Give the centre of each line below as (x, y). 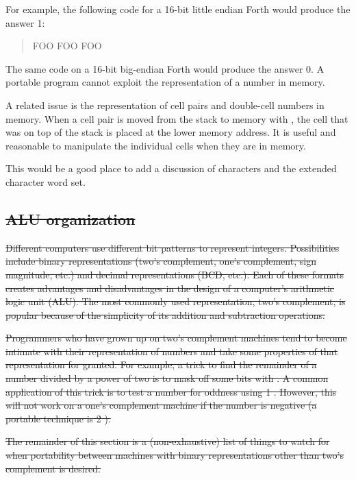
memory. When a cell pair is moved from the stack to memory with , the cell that (177, 118)
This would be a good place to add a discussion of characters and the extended (171, 168)
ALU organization (71, 218)
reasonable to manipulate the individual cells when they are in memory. (156, 145)
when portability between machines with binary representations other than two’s (175, 455)
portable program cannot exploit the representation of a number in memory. (165, 82)
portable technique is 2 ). (58, 418)
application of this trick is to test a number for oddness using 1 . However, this (171, 391)
